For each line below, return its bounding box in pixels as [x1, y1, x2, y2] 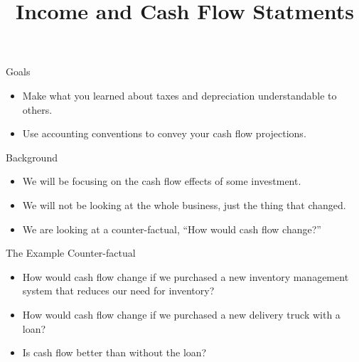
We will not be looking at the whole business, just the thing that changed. [22, 197, 346, 212]
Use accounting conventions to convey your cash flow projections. [22, 126, 306, 141]
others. [22, 102, 53, 117]
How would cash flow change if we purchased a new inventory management [22, 269, 349, 284]
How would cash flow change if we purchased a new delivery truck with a [22, 307, 341, 321]
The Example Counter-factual [6, 245, 136, 260]
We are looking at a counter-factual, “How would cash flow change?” [22, 221, 321, 236]
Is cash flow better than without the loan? [22, 345, 207, 360]
